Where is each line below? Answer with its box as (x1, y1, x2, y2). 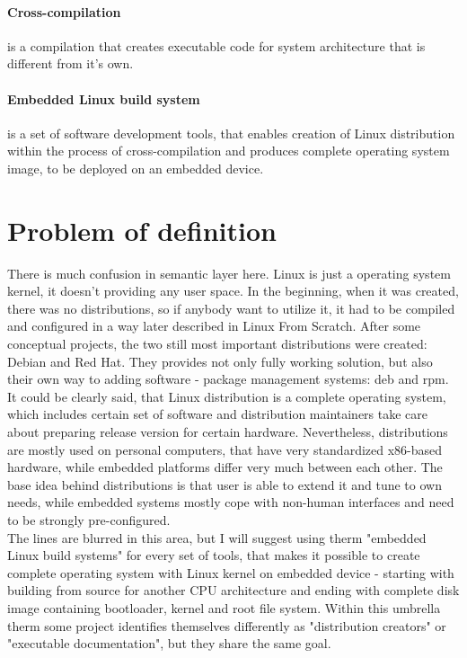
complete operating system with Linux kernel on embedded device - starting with (7, 563, 454, 582)
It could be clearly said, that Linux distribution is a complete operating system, (7, 387, 446, 405)
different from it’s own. (7, 54, 134, 73)
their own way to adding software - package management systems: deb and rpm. (7, 369, 449, 388)
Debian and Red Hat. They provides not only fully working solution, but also (7, 351, 433, 370)
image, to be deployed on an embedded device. (7, 158, 264, 177)
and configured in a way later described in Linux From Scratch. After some (7, 316, 421, 335)
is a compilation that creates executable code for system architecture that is (7, 36, 426, 55)
